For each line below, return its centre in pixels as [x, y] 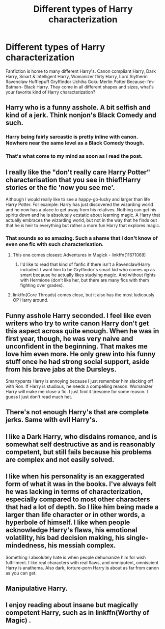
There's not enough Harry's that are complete [77, 412]
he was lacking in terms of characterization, [74, 492]
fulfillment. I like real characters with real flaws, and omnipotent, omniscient [82, 562]
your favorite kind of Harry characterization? [50, 92]
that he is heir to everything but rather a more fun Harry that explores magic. [83, 225]
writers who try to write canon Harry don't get [77, 323]
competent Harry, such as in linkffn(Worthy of [77, 613]
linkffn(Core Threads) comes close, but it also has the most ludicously [83, 295]
